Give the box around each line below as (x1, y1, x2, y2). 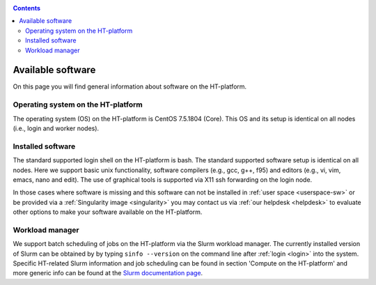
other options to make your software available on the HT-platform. (13, 208, 203, 216)
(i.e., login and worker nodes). (13, 124, 100, 132)
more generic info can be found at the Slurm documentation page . (13, 269, 203, 277)
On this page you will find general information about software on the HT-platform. (13, 82, 247, 91)
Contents (13, 4, 41, 12)
